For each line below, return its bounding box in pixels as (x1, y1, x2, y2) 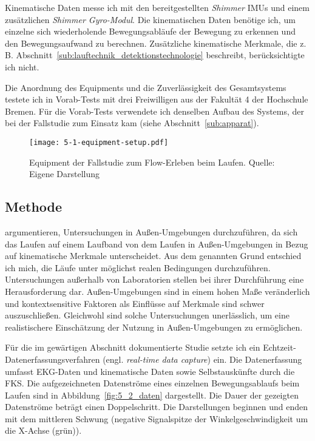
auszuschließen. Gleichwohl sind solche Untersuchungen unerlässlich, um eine (5, 309, 290, 321)
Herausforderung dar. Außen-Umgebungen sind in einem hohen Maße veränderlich (5, 284, 310, 297)
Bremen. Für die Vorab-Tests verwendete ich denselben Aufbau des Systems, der (5, 104, 305, 117)
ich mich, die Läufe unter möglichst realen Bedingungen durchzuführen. (5, 261, 271, 274)
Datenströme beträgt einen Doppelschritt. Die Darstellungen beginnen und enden (5, 400, 308, 413)
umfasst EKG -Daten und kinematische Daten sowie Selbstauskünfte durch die (5, 365, 295, 377)
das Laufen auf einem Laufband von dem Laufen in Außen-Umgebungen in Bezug (5, 237, 308, 250)
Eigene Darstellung (29, 167, 100, 180)
